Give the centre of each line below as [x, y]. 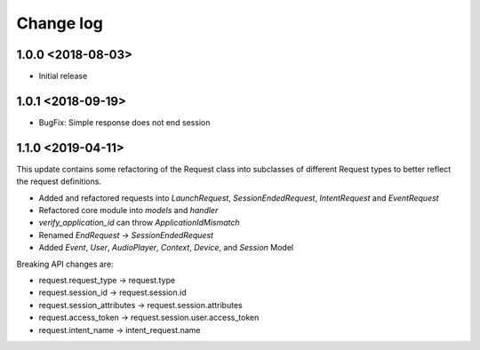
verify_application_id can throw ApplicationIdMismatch [139, 223]
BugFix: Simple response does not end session [124, 122]
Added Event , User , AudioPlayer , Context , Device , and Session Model [166, 248]
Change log [60, 23]
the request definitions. [59, 181]
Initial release [63, 76]
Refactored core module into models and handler [128, 211]
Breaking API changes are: [65, 264]
